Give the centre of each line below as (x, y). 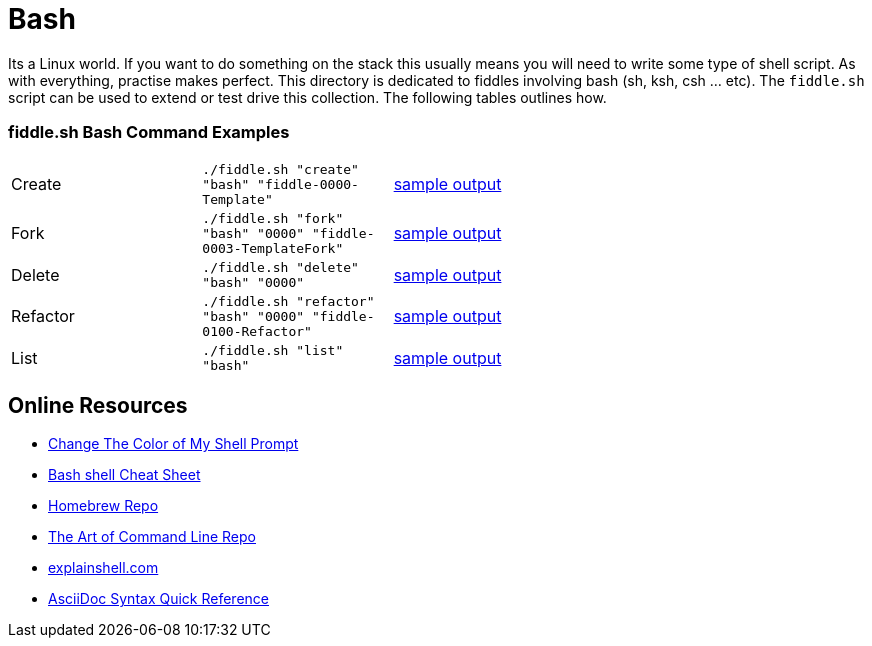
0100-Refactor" (257, 331)
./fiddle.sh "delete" (280, 267)
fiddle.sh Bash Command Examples (149, 132)
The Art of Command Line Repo (152, 537)
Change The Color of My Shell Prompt (173, 444)
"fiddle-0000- (308, 184)
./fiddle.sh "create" (280, 169)
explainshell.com (103, 568)
